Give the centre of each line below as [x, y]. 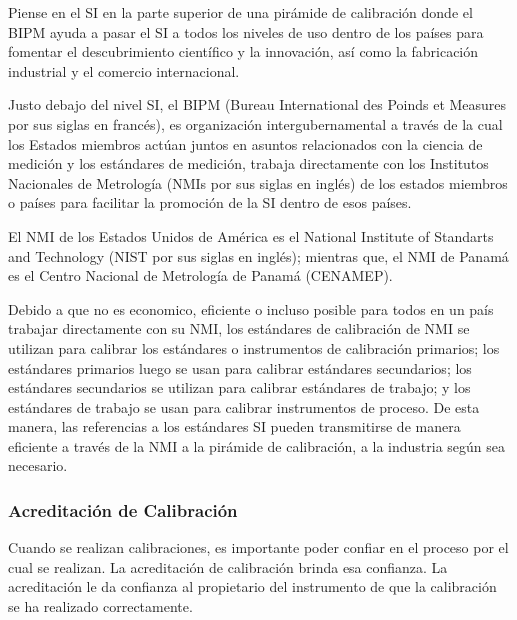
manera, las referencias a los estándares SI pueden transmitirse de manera [234, 426]
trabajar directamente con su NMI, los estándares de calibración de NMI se [239, 328]
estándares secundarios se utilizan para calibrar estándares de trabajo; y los [239, 387]
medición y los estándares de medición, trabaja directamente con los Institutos [248, 163]
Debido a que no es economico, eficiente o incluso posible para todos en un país [251, 308]
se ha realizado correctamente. [100, 606]
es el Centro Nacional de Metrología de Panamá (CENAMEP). [200, 275]
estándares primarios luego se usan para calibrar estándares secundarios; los [240, 367]
